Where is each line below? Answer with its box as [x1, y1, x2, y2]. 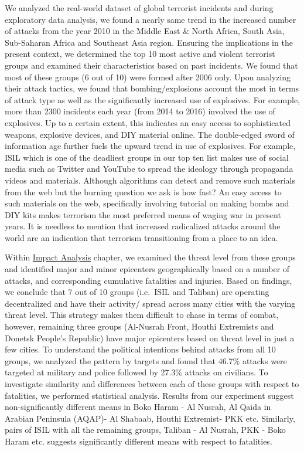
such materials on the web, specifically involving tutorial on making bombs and [5, 197, 289, 209]
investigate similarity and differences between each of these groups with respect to [5, 378, 299, 389]
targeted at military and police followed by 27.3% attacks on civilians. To [5, 366, 268, 378]
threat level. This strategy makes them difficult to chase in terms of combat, [5, 308, 279, 321]
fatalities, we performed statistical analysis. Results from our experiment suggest [5, 389, 294, 401]
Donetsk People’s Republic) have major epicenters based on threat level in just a [5, 331, 295, 344]
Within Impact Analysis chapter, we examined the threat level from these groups [5, 251, 296, 263]
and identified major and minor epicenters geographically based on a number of [5, 263, 290, 275]
